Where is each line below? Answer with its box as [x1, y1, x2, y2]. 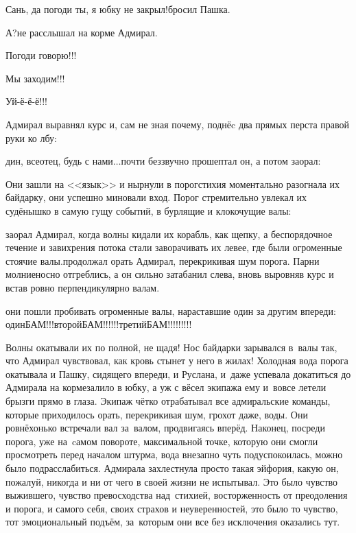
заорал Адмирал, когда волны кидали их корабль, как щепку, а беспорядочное [5, 226, 333, 241]
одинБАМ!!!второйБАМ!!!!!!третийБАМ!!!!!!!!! [5, 317, 192, 331]
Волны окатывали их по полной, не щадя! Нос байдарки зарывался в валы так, [5, 340, 337, 354]
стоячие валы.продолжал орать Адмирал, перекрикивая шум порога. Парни [5, 253, 320, 268]
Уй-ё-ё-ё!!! [5, 94, 48, 108]
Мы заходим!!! [5, 71, 65, 85]
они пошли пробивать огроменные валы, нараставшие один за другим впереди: [5, 303, 336, 318]
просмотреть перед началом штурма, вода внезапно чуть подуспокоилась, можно [5, 447, 343, 462]
